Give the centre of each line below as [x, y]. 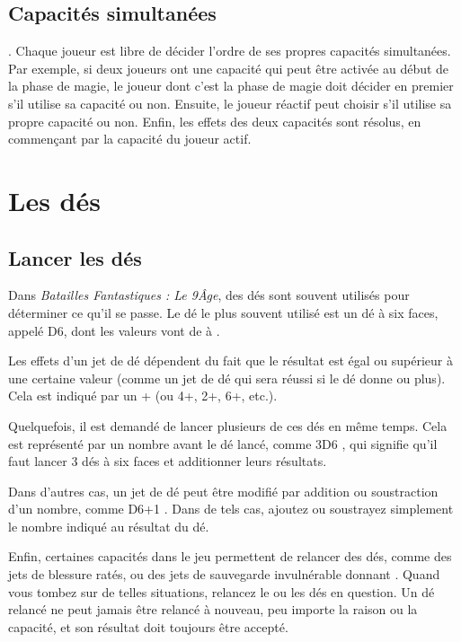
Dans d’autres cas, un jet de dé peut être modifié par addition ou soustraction [223, 491]
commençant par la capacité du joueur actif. [130, 139]
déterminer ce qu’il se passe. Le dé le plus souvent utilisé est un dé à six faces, [223, 312]
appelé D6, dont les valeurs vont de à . [114, 330]
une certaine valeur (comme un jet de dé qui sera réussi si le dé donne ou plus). [227, 378]
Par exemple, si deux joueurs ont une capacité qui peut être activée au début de [229, 68]
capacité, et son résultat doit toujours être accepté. [148, 626]
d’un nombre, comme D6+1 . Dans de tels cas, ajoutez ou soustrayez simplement [231, 509]
